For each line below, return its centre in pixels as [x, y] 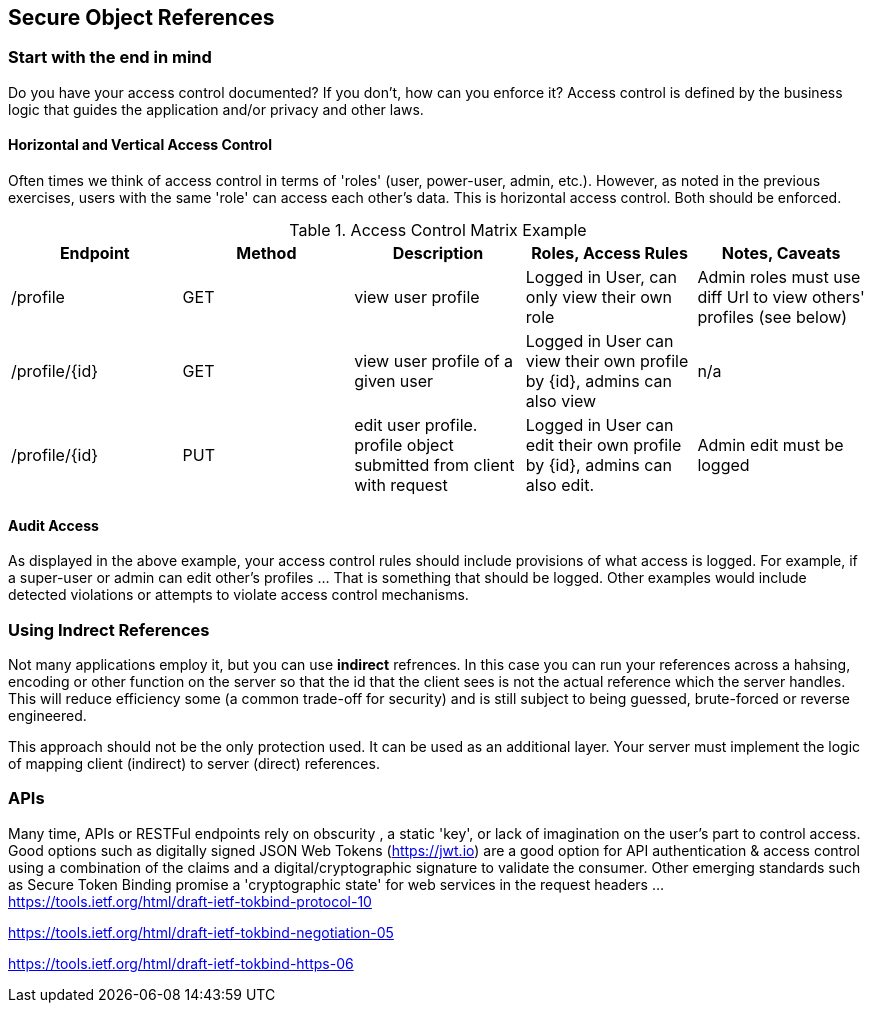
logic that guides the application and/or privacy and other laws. [216, 109]
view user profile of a [434, 361]
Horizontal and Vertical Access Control [140, 145]
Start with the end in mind [110, 57]
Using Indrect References [109, 629]
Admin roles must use [779, 277]
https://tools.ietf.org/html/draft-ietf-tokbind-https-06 [181, 963]
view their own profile [607, 361]
